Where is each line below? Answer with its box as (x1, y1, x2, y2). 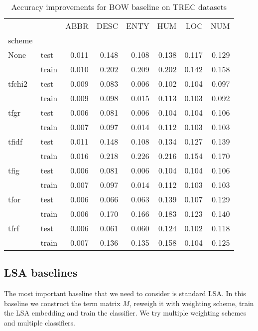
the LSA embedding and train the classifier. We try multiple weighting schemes (4, 308, 246, 318)
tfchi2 (8, 78, 28, 89)
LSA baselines (4, 265, 78, 280)
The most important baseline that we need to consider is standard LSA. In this (4, 288, 246, 299)
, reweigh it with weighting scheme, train (129, 298, 254, 308)
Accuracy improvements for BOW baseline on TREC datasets (11, 1, 227, 12)
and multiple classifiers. (4, 317, 75, 328)
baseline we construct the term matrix (4, 298, 121, 308)
